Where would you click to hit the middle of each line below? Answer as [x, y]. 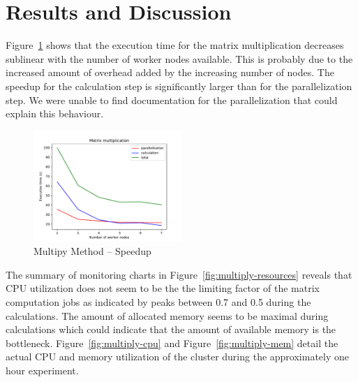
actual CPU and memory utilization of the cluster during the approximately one [178, 357]
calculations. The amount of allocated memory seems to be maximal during [167, 315]
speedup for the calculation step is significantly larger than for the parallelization [179, 86]
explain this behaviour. [55, 113]
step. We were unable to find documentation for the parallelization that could [172, 100]
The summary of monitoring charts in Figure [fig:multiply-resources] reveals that [179, 274]
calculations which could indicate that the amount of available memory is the [171, 329]
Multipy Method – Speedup [92, 251]
